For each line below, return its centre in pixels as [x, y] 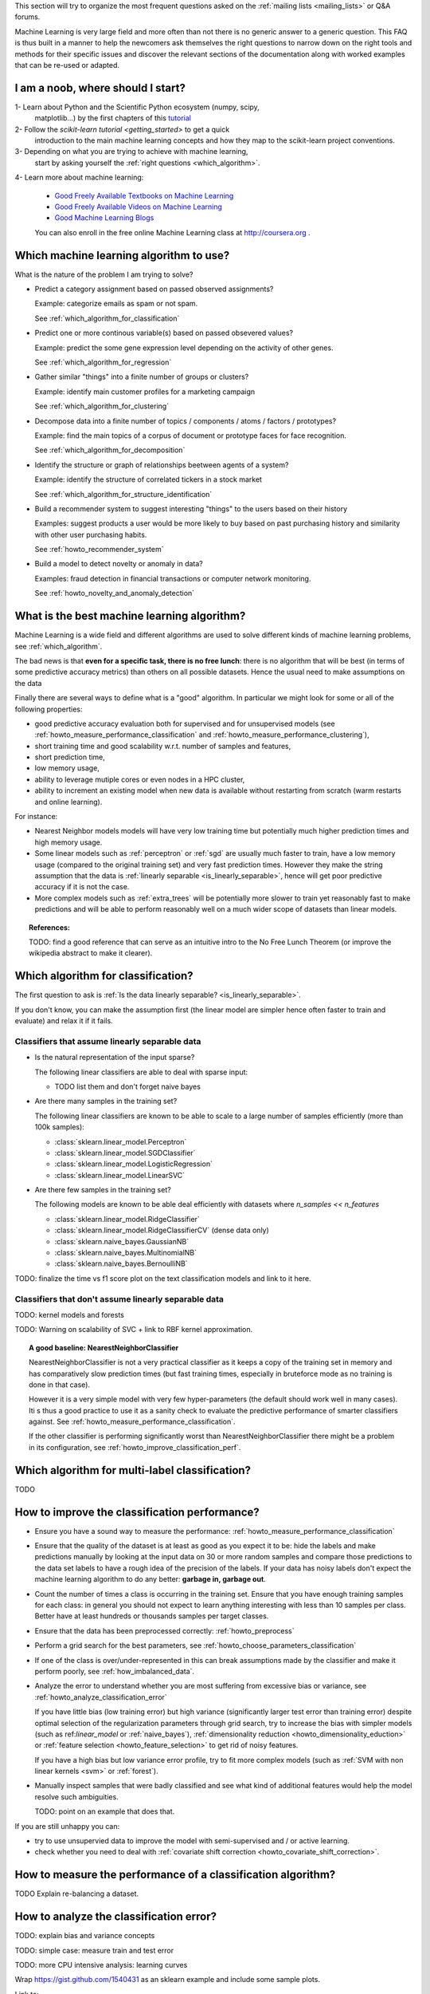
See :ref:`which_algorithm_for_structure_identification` [123, 494]
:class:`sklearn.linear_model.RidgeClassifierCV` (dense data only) [162, 1230]
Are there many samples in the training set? [106, 1101]
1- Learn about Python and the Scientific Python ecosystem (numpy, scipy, [137, 107]
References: [50, 927]
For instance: [36, 817]
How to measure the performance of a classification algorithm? [175, 1875]
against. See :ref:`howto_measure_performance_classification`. [132, 1422]
